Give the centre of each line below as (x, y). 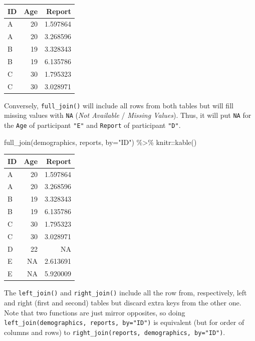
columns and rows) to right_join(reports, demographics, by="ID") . (115, 332)
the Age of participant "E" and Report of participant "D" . (92, 125)
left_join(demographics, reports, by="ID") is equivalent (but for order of (124, 322)
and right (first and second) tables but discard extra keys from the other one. (123, 303)
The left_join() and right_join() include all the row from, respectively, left (125, 293)
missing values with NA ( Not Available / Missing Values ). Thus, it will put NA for (128, 115)
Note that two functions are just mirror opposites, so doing (95, 312)
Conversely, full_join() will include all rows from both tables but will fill (119, 105)
